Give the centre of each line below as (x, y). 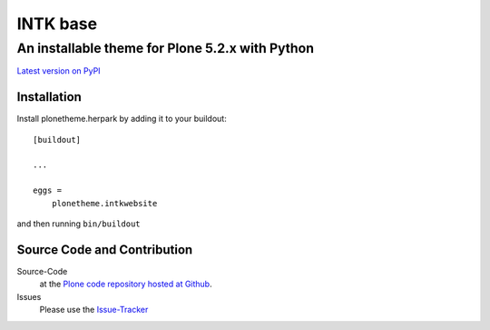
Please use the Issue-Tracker (94, 310)
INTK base (57, 24)
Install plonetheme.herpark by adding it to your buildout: (122, 119)
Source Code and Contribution (105, 250)
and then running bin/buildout (78, 224)
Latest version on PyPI (59, 71)
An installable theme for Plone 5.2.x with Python (166, 48)
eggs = (48, 190)
